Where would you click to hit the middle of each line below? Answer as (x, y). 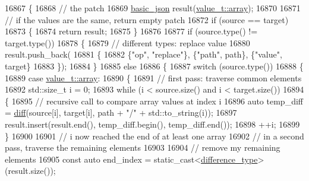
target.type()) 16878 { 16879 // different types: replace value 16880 (127, 42)
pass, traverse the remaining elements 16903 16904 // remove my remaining (143, 147)
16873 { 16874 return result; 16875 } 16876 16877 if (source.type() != (131, 31)
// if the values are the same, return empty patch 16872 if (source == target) (147, 19)
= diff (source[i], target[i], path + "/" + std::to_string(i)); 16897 (121, 112)
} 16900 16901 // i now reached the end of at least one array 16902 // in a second (154, 136)
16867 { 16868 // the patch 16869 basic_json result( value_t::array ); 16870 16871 (153, 8)
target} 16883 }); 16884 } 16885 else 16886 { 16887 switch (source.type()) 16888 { (154, 66)
